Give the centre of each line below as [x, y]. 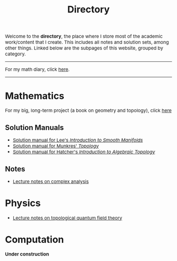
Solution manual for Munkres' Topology [56, 146]
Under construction [27, 254]
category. [16, 54]
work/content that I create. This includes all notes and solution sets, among [87, 42]
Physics [23, 203]
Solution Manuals [34, 127]
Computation [35, 239]
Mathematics [35, 96]
